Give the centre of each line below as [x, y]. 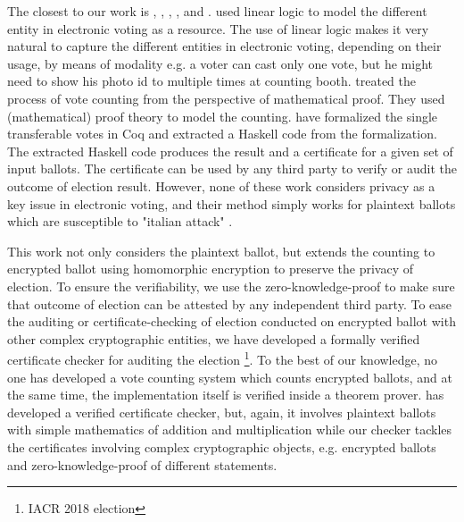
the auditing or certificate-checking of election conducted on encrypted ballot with [232, 321]
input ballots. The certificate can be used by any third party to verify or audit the [232, 168]
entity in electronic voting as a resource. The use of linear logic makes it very [218, 28]
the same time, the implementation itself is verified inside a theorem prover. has [226, 395]
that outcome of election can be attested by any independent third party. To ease [230, 303]
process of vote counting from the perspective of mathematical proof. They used [226, 98]
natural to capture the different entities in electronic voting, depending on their [224, 46]
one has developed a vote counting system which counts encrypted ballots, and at [230, 377]
